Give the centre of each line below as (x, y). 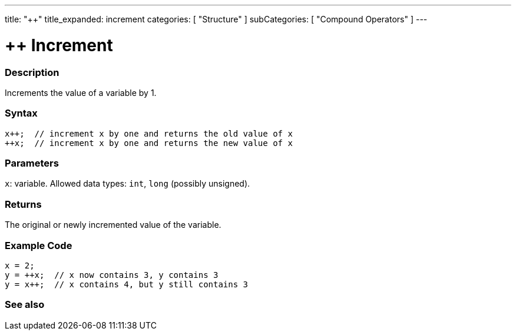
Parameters (32, 163)
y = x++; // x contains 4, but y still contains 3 (127, 284)
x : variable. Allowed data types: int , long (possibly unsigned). (128, 184)
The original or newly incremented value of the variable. (113, 225)
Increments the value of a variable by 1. (81, 92)
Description (32, 72)
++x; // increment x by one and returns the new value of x (149, 143)
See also (25, 305)
